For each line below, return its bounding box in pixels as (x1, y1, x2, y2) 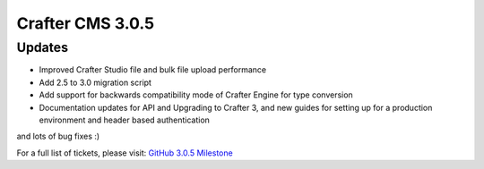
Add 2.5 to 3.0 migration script (39, 77, 152, 88)
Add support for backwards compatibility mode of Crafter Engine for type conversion (39, 89, 353, 100)
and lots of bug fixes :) (16, 131, 100, 142)
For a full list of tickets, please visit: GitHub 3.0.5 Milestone (16, 148, 233, 158)
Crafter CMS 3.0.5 (16, 13, 155, 33)
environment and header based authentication (39, 114, 211, 125)
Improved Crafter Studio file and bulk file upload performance (39, 64, 267, 75)
